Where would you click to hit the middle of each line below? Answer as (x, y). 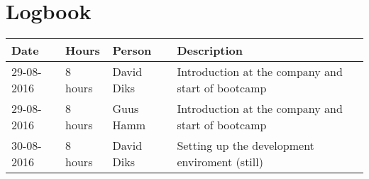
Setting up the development (246, 146)
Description (210, 50)
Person (132, 50)
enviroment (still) (220, 162)
